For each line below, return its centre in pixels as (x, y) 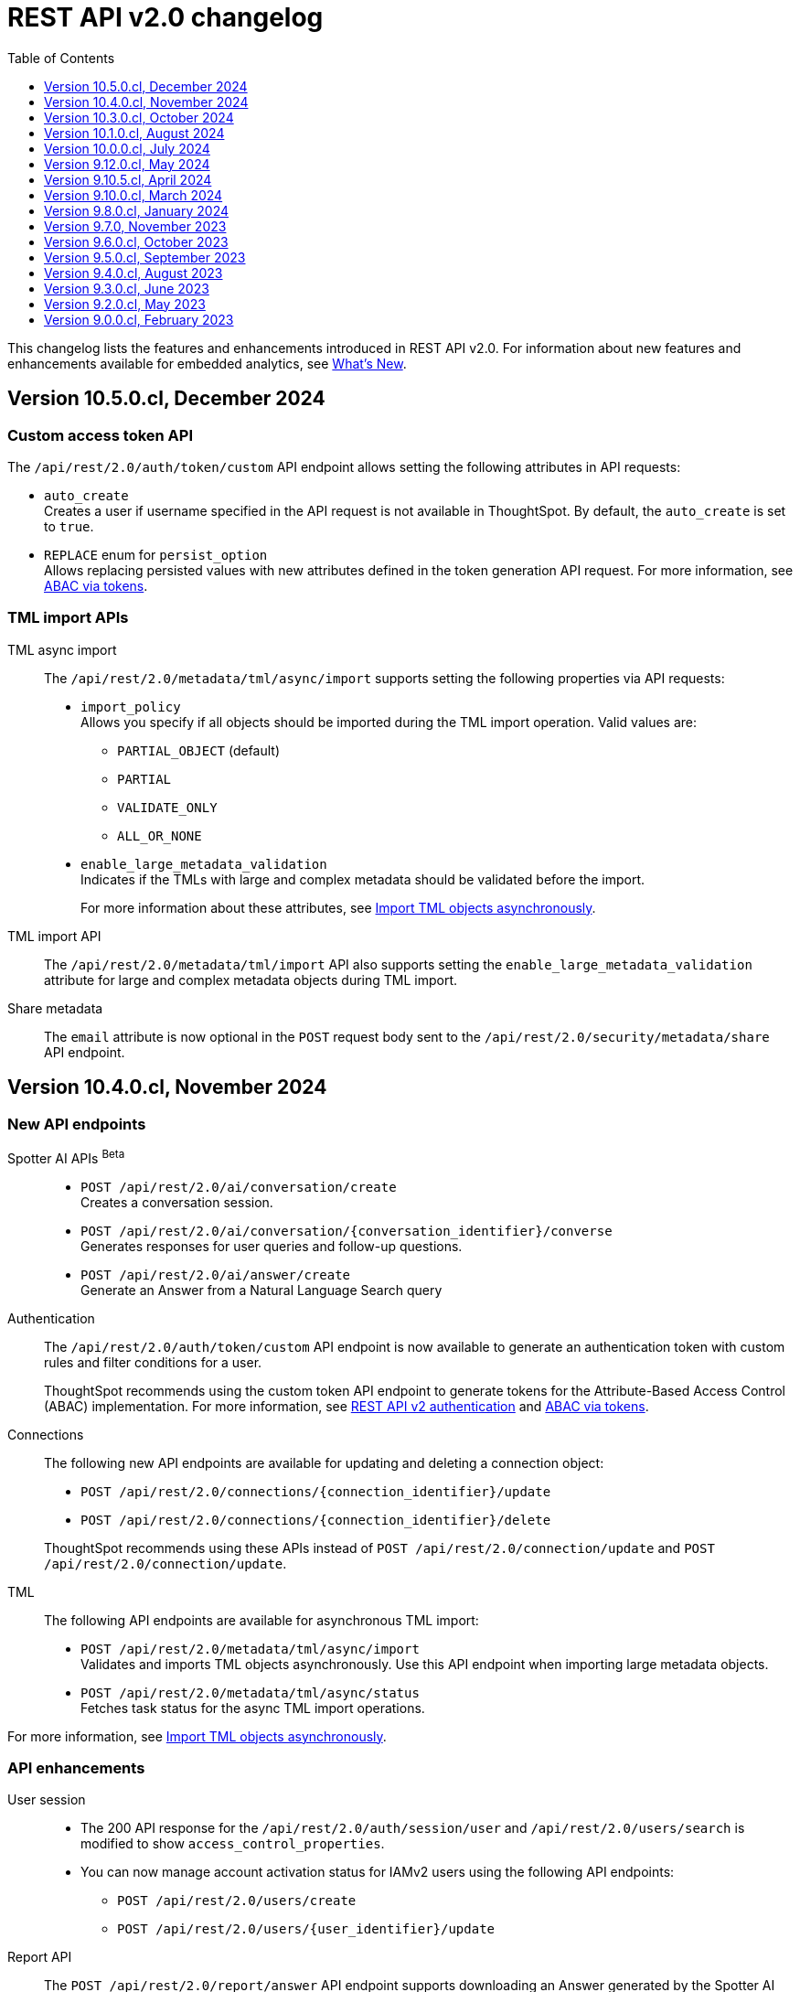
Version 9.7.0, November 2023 (135, 226)
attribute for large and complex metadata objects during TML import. (251, 980)
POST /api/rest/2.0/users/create (237, 1901)
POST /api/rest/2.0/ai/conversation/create (239, 1187)
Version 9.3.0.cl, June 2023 (127, 288)
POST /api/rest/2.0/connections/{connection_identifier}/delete (316, 1520)
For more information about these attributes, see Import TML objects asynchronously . (338, 907)
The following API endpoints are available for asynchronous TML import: (261, 1620)
